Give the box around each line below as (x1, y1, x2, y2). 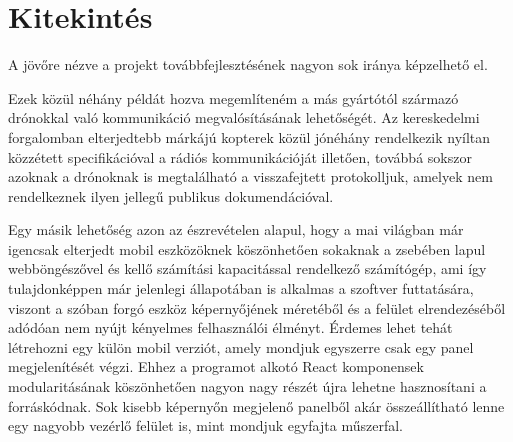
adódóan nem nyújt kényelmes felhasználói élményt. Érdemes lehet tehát (8, 317, 453, 338)
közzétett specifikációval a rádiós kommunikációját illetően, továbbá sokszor (8, 146, 472, 167)
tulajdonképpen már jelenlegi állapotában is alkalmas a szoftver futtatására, (8, 278, 474, 299)
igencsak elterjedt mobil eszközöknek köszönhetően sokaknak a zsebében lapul (8, 238, 486, 259)
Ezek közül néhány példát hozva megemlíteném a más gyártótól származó (8, 87, 459, 108)
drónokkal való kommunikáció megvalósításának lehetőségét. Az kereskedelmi (8, 107, 480, 128)
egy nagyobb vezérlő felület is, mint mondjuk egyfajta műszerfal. (8, 415, 403, 436)
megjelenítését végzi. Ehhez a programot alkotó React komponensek (8, 356, 424, 377)
